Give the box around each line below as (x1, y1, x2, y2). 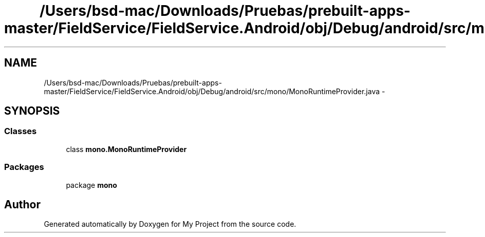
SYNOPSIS (4, 104, 60, 118)
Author (4, 198, 41, 211)
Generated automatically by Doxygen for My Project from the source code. (44, 220, 296, 229)
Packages (4, 162, 44, 173)
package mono (66, 180, 117, 189)
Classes (4, 126, 37, 137)
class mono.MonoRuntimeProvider (66, 144, 187, 154)
